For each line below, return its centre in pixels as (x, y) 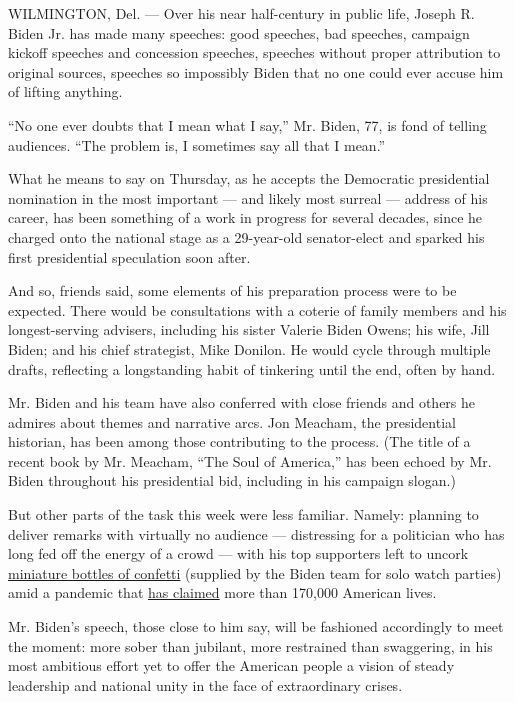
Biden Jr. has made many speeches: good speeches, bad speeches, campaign (239, 32)
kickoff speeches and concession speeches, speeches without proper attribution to (254, 52)
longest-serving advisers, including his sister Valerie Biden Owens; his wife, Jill (249, 329)
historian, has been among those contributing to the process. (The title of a (239, 441)
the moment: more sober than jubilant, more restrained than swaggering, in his (250, 645)
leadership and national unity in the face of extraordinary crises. (205, 684)
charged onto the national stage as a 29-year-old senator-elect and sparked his (246, 236)
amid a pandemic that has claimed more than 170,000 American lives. (222, 592)
